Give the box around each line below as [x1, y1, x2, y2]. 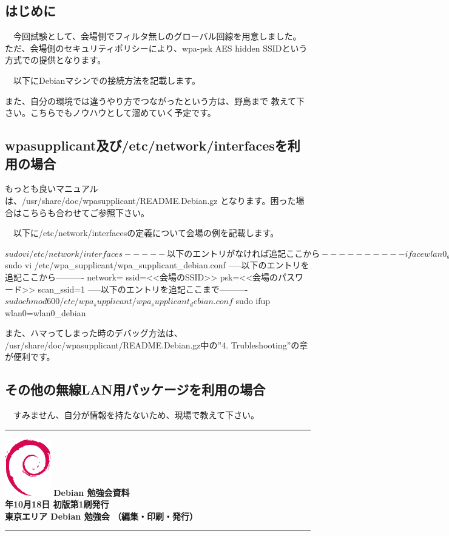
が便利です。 [5, 350, 55, 363]
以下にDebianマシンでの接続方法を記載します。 [13, 73, 200, 86]
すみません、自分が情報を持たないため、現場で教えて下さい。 [13, 409, 259, 421]
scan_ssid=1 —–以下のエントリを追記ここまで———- [38, 282, 248, 295]
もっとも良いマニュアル [5, 182, 98, 195]
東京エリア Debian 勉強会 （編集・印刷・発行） [5, 509, 198, 522]
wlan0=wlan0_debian [5, 306, 86, 319]
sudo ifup [235, 294, 271, 307]
